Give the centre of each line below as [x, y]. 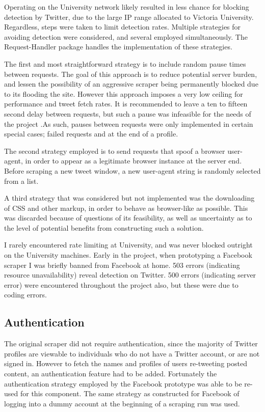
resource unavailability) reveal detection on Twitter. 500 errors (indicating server [130, 275]
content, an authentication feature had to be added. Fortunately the [111, 374]
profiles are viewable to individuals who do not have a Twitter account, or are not [132, 353]
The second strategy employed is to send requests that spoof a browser [115, 150]
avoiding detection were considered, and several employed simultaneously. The [126, 36]
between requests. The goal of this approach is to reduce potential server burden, [131, 74]
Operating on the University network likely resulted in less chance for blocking [127, 7]
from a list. [21, 181]
